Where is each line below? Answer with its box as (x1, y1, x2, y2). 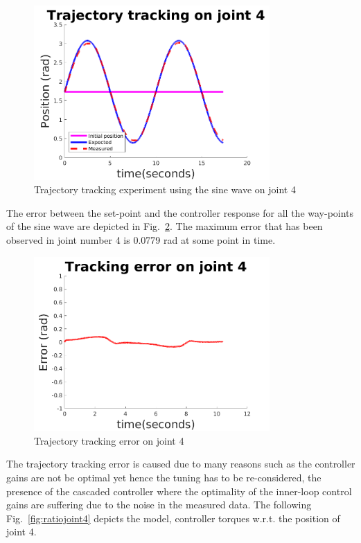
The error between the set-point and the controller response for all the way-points (6, 205, 354, 220)
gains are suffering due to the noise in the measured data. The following (6, 497, 312, 512)
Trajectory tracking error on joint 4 (34, 433, 184, 447)
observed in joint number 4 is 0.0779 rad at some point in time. (6, 232, 276, 247)
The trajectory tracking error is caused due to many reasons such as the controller (6, 456, 355, 471)
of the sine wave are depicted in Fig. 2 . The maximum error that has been (6, 219, 323, 233)
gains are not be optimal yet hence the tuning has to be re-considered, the (6, 470, 322, 484)
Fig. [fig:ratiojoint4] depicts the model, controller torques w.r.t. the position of (6, 510, 340, 525)
